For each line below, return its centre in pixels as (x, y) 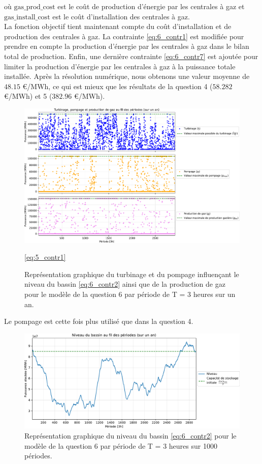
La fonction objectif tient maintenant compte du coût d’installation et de (118, 26)
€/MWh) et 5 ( (28, 96)
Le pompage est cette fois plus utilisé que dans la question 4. (99, 321)
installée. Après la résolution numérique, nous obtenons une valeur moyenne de (127, 76)
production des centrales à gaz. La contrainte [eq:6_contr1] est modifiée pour (124, 36)
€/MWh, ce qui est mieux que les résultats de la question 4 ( (118, 86)
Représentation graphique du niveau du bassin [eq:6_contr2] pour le (130, 436)
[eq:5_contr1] (45, 257)
